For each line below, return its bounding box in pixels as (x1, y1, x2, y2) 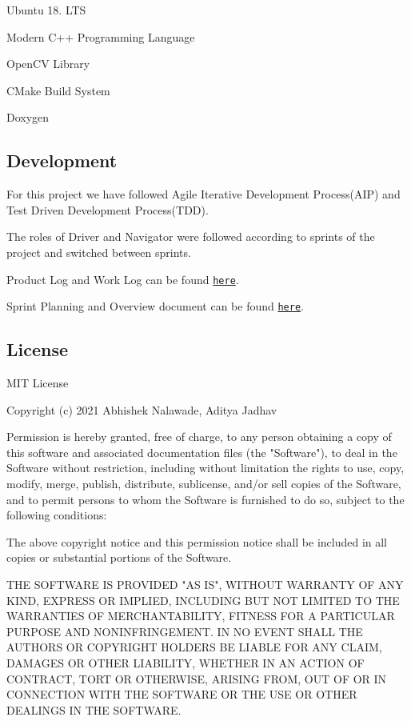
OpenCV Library (6, 55, 90, 72)
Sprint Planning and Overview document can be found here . (6, 298, 304, 314)
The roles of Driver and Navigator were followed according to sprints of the (6, 228, 375, 245)
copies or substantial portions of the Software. (6, 549, 232, 566)
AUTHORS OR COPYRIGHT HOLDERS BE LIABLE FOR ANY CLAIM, (6, 639, 382, 655)
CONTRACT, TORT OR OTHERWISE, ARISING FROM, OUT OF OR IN (6, 670, 387, 687)
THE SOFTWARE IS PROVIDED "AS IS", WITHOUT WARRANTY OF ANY (6, 576, 404, 592)
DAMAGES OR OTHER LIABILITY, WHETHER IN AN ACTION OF (6, 654, 365, 671)
